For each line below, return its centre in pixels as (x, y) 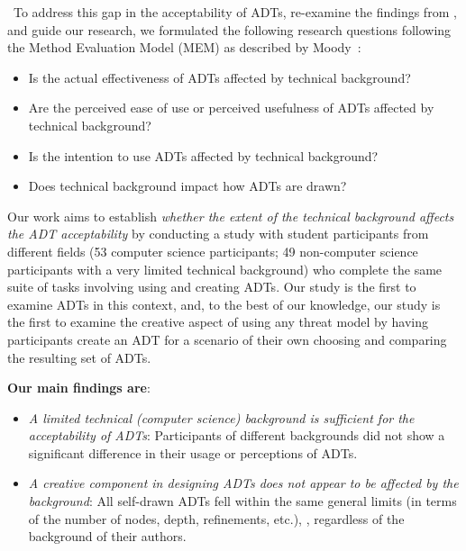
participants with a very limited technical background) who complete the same (225, 269)
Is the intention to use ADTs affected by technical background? (203, 155)
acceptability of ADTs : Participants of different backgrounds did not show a (237, 435)
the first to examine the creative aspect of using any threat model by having (218, 322)
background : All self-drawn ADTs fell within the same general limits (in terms (242, 501)
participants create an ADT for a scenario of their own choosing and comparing (227, 339)
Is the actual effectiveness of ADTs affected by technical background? (219, 77)
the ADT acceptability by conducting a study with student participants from (218, 234)
